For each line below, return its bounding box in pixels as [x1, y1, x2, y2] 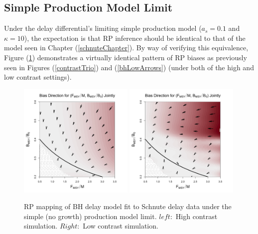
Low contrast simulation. [83, 221, 158, 231]
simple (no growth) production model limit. [24, 211, 157, 221]
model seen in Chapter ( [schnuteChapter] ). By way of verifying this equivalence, [4, 42, 249, 53]
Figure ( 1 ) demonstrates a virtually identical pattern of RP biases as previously [4, 52, 247, 62]
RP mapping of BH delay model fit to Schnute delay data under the [24, 201, 232, 212]
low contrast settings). [4, 72, 72, 82]
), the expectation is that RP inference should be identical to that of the [24, 32, 246, 43]
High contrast [175, 211, 218, 221]
